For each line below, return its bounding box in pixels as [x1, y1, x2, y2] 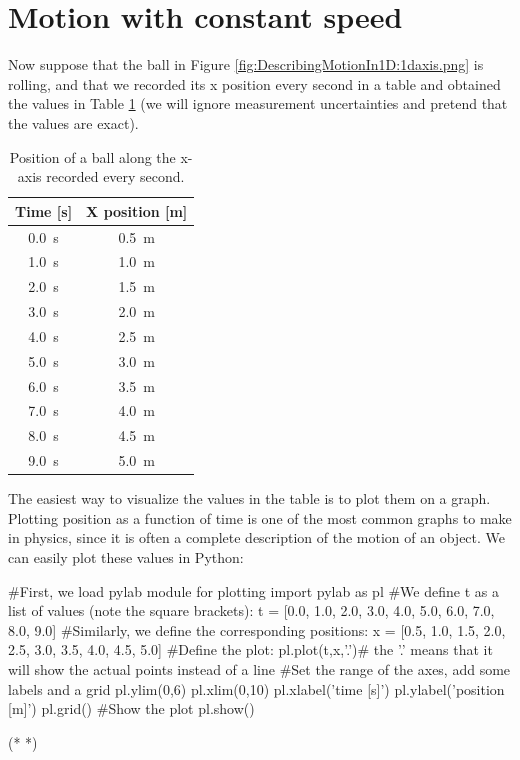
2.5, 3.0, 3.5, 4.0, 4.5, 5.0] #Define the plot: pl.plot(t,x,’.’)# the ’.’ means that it [8, 639, 493, 660]
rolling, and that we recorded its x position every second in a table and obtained [8, 73, 501, 94]
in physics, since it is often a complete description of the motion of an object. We [8, 527, 506, 548]
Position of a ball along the [9, 146, 176, 167]
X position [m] [86, 200, 188, 221]
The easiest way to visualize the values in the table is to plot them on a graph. [8, 488, 491, 509]
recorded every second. [46, 166, 185, 187]
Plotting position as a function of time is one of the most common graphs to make [8, 507, 512, 528]
